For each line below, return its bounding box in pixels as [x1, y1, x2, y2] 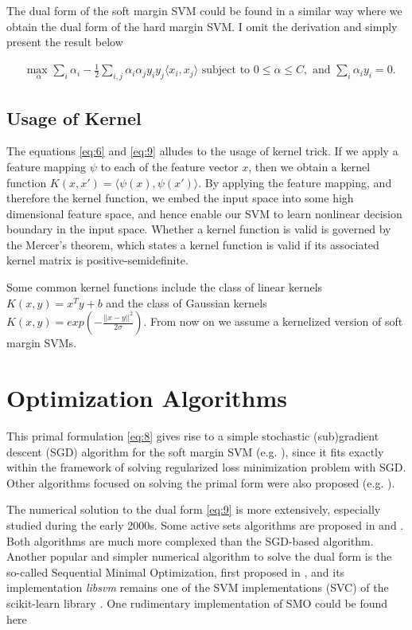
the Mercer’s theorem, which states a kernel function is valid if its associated [6, 236, 379, 252]
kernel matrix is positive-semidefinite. [6, 252, 189, 268]
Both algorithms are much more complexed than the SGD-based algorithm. [6, 532, 374, 549]
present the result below [6, 33, 123, 50]
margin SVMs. [6, 335, 77, 351]
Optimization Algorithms [6, 382, 288, 414]
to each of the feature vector [100, 158, 239, 174]
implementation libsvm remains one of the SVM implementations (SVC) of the [6, 579, 389, 596]
